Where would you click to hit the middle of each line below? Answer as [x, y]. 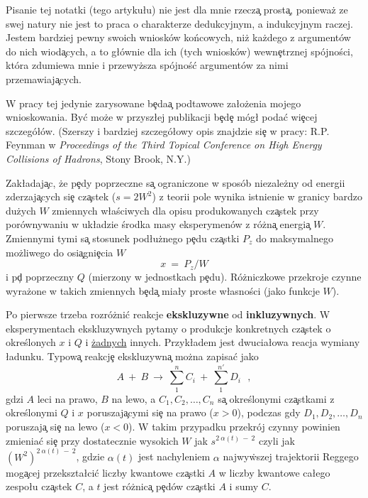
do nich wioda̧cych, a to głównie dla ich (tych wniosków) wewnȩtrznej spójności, [179, 51]
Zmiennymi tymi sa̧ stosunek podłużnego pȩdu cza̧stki [123, 238]
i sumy [244, 486]
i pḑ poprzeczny [40, 277]
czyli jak [277, 440]
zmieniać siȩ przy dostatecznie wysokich [92, 440]
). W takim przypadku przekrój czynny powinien [234, 426]
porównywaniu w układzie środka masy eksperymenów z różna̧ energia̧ [158, 224]
